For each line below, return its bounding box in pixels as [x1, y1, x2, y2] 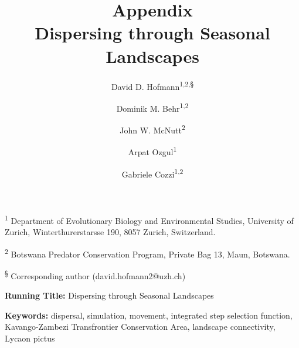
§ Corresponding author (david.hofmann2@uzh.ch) [5, 267, 186, 282]
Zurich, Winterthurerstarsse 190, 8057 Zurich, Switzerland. [5, 226, 216, 237]
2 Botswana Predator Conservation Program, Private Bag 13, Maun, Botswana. [5, 246, 290, 260]
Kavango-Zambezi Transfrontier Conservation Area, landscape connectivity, [5, 320, 276, 333]
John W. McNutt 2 [120, 122, 185, 136]
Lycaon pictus [5, 332, 55, 344]
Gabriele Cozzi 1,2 [121, 166, 184, 180]
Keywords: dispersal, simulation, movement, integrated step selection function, [5, 309, 293, 321]
